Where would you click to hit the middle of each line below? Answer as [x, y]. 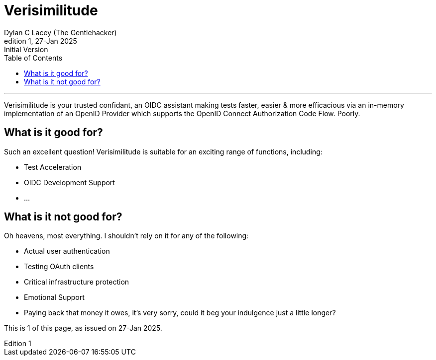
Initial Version [26, 49]
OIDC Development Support [69, 182]
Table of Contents [33, 58]
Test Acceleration [53, 167]
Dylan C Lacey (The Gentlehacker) [60, 32]
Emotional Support [54, 297]
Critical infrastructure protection [77, 282]
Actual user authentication [67, 251]
